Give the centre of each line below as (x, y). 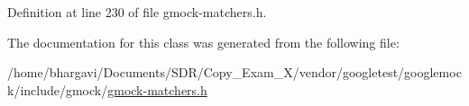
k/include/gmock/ (58, 89)
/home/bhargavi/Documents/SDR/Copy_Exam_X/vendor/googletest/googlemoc (234, 72)
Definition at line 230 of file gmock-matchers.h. (137, 12)
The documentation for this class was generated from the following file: (203, 42)
